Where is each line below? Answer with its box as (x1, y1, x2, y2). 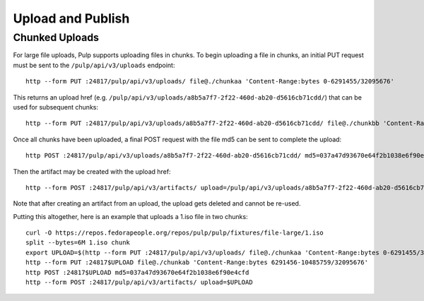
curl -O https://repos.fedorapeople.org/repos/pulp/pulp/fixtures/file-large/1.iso (25, 229, 324, 237)
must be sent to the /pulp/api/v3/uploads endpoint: (13, 61, 175, 69)
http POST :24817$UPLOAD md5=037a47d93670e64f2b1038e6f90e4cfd (25, 268, 249, 276)
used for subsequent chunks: (13, 102, 99, 111)
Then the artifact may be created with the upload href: (13, 167, 171, 176)
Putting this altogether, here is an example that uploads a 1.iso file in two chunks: (13, 212, 248, 220)
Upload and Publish (13, 11, 130, 26)
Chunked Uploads (13, 31, 99, 44)
